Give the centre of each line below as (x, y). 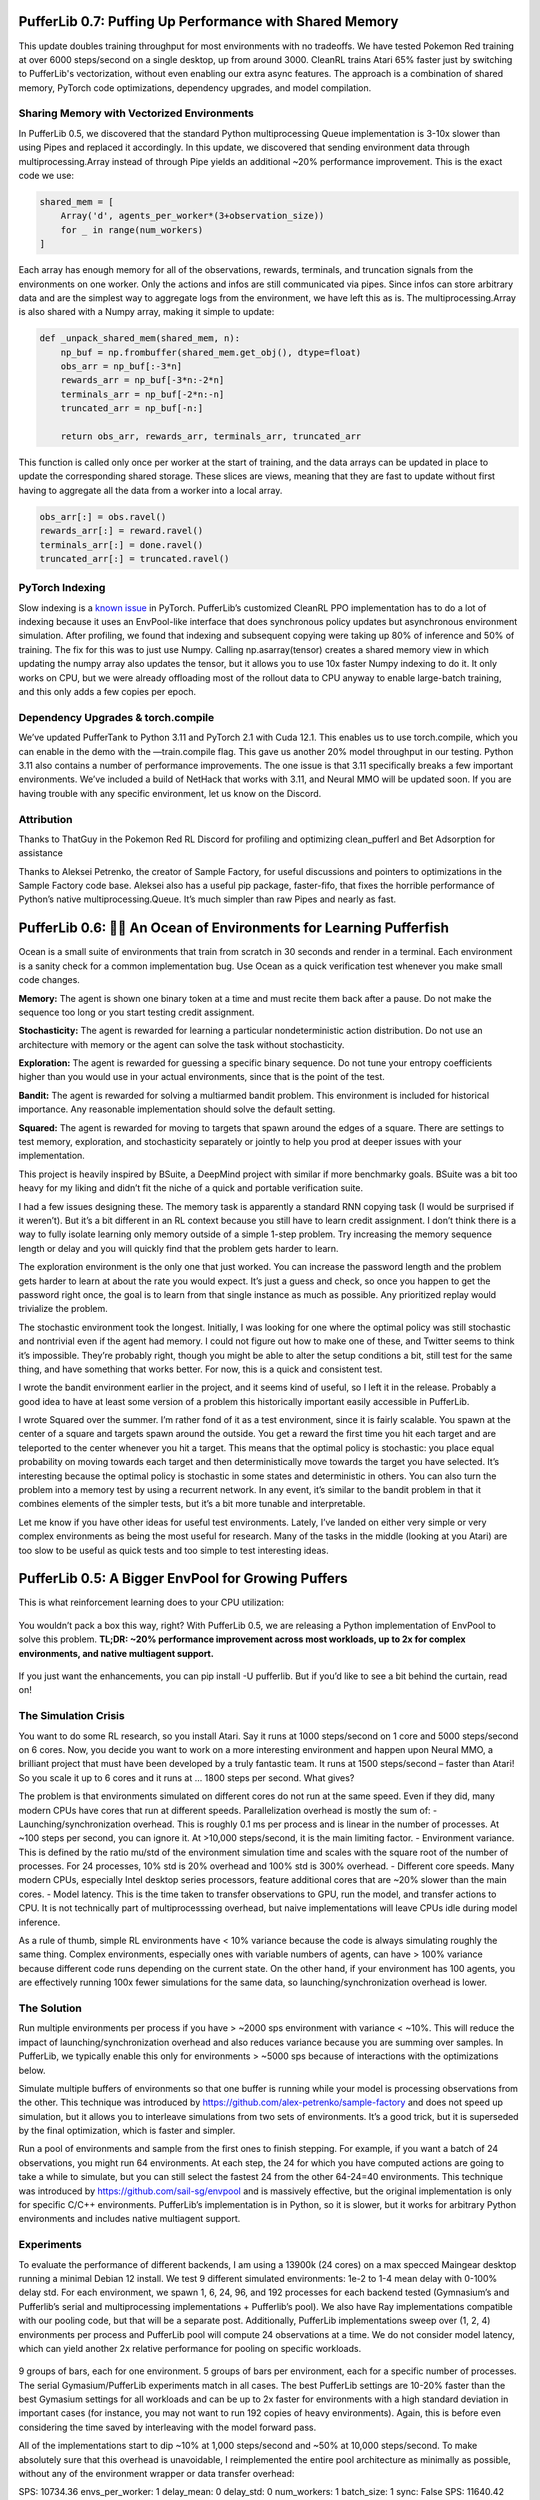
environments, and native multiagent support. (116, 1653)
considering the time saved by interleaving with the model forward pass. (167, 2427)
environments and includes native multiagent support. (129, 2219)
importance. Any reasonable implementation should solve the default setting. (177, 1109)
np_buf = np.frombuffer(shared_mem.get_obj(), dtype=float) (211, 352)
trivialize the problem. (63, 1309)
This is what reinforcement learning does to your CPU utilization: (151, 1602)
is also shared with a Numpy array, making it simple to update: (146, 312)
